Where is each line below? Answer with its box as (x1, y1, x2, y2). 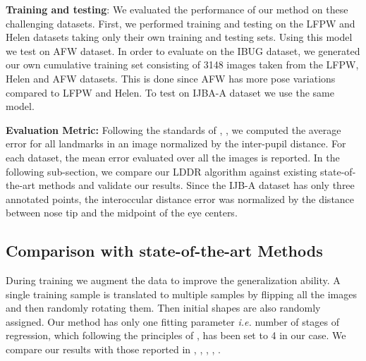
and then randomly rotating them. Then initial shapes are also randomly (6, 300, 321, 315)
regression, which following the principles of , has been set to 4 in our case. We (6, 328, 346, 343)
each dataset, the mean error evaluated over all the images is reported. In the (6, 149, 340, 164)
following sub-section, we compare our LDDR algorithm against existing (6, 164, 317, 178)
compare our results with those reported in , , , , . (6, 342, 221, 357)
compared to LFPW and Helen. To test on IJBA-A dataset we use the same (6, 85, 334, 99)
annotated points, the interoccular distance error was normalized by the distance (6, 191, 355, 206)
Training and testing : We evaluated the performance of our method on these (6, 2, 348, 16)
